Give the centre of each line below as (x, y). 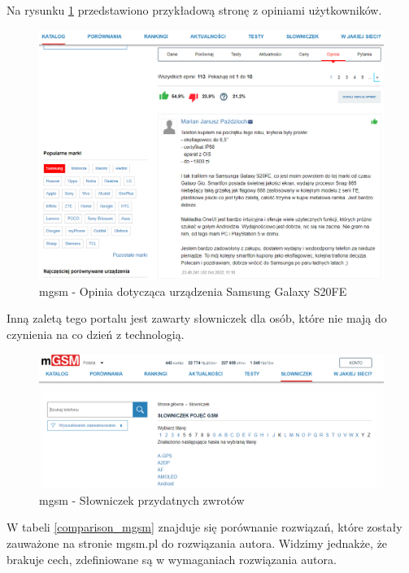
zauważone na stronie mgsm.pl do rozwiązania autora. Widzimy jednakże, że (197, 543)
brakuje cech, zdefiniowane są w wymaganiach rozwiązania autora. (172, 559)
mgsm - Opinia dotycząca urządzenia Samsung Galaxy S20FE (193, 291)
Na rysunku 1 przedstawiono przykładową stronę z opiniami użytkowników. (194, 10)
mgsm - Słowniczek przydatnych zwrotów (142, 499)
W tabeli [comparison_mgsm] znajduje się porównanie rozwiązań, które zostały (204, 527)
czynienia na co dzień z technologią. (96, 334)
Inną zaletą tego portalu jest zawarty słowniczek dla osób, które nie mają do (197, 318)
